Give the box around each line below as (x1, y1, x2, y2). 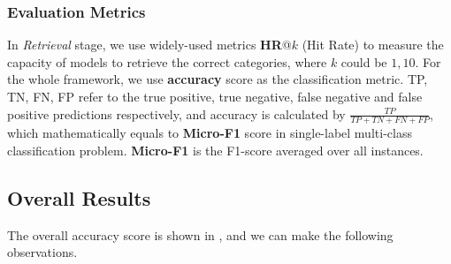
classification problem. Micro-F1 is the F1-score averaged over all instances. (7, 141, 424, 160)
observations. (7, 243, 78, 261)
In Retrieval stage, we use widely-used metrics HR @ (7, 35, 292, 54)
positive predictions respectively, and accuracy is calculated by (7, 104, 346, 123)
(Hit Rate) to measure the (302, 35, 444, 54)
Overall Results (7, 185, 151, 211)
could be (340, 52, 387, 71)
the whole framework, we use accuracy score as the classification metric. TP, (7, 70, 428, 88)
